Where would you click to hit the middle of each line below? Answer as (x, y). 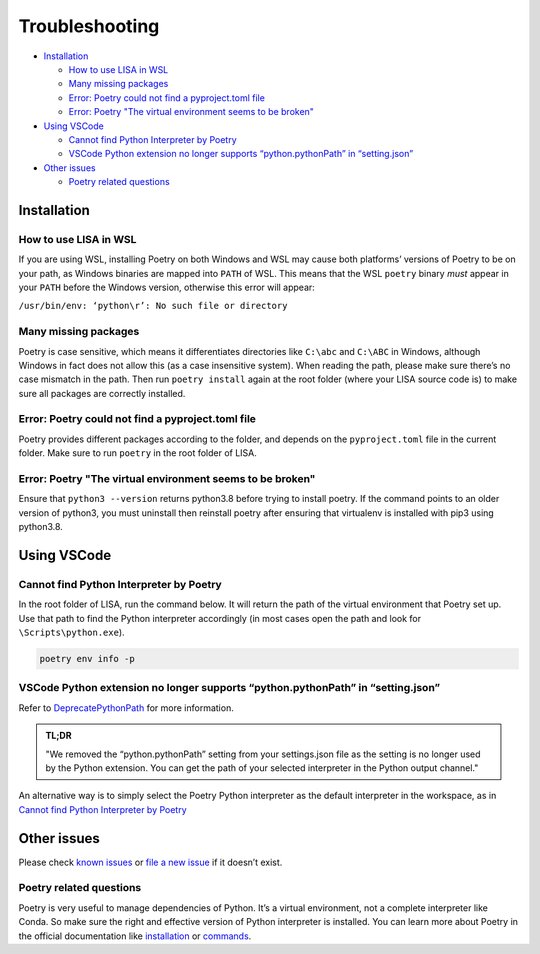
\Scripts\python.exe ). (71, 632)
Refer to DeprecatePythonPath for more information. (126, 707)
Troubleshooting (89, 26)
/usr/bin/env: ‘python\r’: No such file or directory (153, 306)
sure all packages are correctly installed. (102, 393)
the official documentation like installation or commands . (135, 936)
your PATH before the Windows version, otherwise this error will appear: (166, 287)
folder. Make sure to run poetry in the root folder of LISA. (137, 453)
